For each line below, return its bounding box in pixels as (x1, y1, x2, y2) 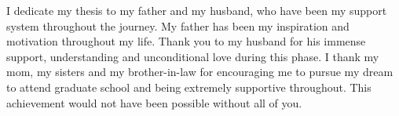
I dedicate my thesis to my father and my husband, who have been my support (6, 2, 387, 18)
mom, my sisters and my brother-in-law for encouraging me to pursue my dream (6, 63, 394, 80)
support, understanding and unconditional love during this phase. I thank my (6, 48, 379, 64)
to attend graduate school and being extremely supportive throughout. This (6, 78, 372, 95)
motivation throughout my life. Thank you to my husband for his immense (6, 33, 366, 49)
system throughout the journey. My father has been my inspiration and (6, 17, 350, 34)
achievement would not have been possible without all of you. (6, 94, 302, 111)
